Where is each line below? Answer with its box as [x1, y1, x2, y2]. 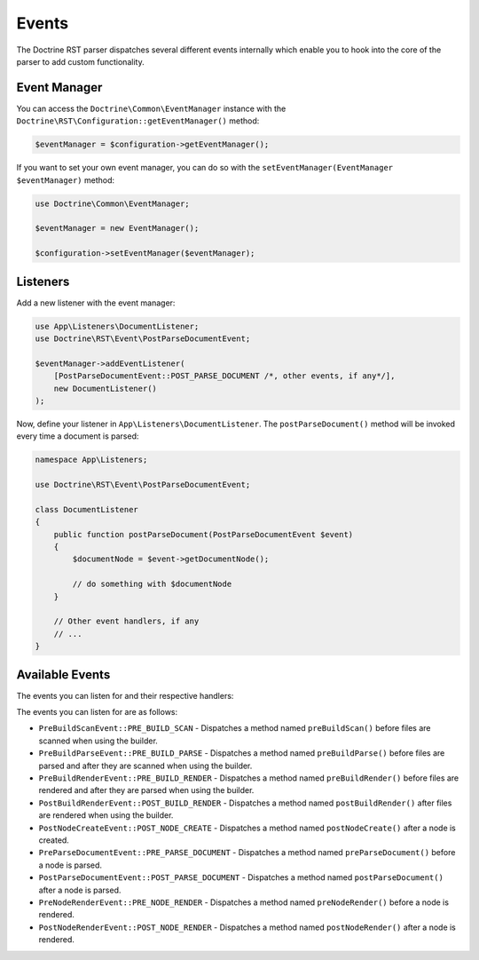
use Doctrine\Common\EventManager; [35, 198, 190, 209]
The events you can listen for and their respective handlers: [16, 690, 234, 701]
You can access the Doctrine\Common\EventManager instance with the [16, 103, 287, 114]
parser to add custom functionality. [16, 56, 145, 67]
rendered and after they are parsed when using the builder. [38, 785, 255, 796]
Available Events [16, 667, 111, 682]
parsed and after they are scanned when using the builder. [38, 760, 253, 771]
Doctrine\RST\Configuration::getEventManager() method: [16, 115, 260, 126]
